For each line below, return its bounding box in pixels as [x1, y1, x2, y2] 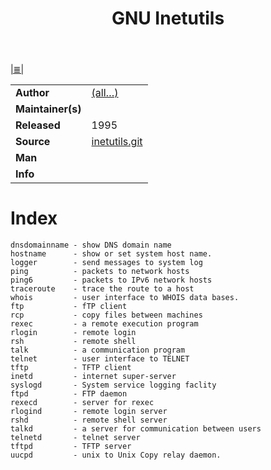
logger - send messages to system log [10, 258, 203, 268]
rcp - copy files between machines [10, 310, 203, 321]
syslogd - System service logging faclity [10, 380, 217, 391]
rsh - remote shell [10, 337, 137, 347]
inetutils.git [91, 135, 143, 149]
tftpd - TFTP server [10, 442, 132, 452]
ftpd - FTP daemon [10, 389, 128, 399]
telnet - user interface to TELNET [10, 354, 190, 364]
